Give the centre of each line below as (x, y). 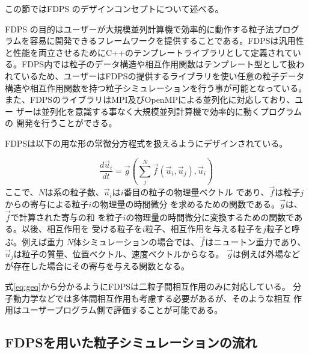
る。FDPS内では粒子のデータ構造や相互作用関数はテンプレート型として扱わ (155, 64)
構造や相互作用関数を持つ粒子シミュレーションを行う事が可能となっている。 (156, 87)
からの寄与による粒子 (47, 204)
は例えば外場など (267, 253)
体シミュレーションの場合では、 (136, 242)
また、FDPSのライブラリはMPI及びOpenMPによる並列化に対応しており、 (150, 99)
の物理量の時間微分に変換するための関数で (210, 217)
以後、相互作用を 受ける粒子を (82, 229)
